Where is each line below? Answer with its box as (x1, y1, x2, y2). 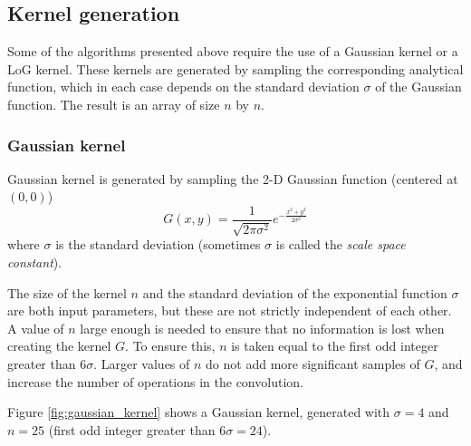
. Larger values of (93, 354, 190, 373)
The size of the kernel (7, 283, 127, 302)
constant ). (7, 253, 62, 272)
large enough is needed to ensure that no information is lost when (80, 318, 445, 337)
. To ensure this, (125, 336, 216, 355)
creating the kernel (7, 336, 111, 355)
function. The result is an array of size (7, 94, 220, 113)
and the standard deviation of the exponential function (142, 283, 447, 302)
